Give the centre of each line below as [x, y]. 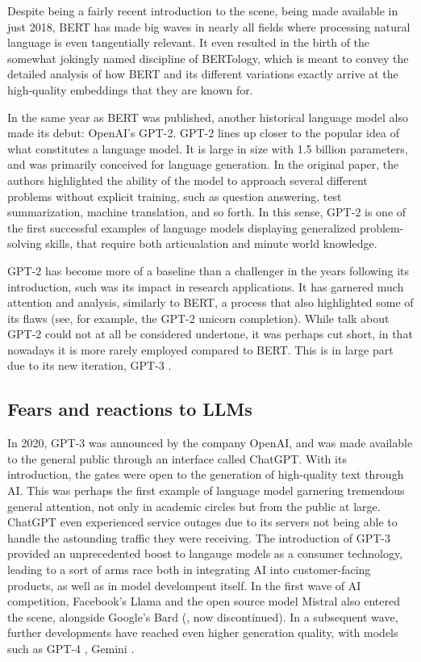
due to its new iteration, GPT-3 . [90, 365]
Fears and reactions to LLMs [130, 409]
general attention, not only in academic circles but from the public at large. [194, 506]
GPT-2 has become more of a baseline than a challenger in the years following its [208, 270]
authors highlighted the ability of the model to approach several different [188, 180]
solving [25, 243]
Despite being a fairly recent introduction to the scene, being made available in [203, 10]
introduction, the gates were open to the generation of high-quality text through [206, 474]
